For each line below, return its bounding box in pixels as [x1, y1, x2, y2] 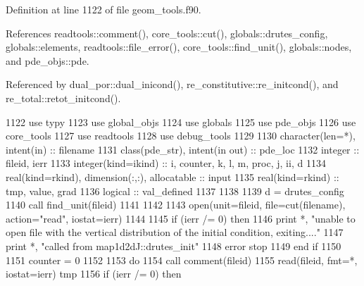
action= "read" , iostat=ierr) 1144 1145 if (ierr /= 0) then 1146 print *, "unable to [6, 211, 356, 225]
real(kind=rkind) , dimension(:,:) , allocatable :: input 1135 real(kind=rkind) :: [6, 169, 339, 184]
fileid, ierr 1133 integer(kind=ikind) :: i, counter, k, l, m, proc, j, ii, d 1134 [6, 156, 326, 170]
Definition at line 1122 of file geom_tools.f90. [6, 2, 201, 16]
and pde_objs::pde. [6, 53, 89, 68]
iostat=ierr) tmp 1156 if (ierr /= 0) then [6, 266, 182, 281]
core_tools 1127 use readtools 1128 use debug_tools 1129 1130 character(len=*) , [6, 128, 356, 143]
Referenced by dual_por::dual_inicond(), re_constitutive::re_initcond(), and [6, 77, 339, 92]
